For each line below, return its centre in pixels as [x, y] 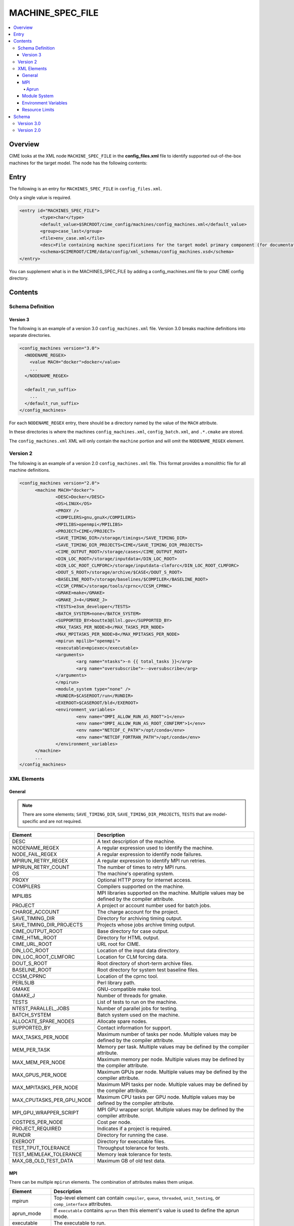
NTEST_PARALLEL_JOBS [41, 1008]
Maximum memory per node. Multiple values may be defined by [171, 1059]
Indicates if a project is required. [134, 1128]
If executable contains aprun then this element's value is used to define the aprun [147, 1210]
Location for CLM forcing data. [133, 957]
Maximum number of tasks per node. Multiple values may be [167, 1034]
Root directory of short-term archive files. [145, 963]
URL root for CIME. [119, 944]
